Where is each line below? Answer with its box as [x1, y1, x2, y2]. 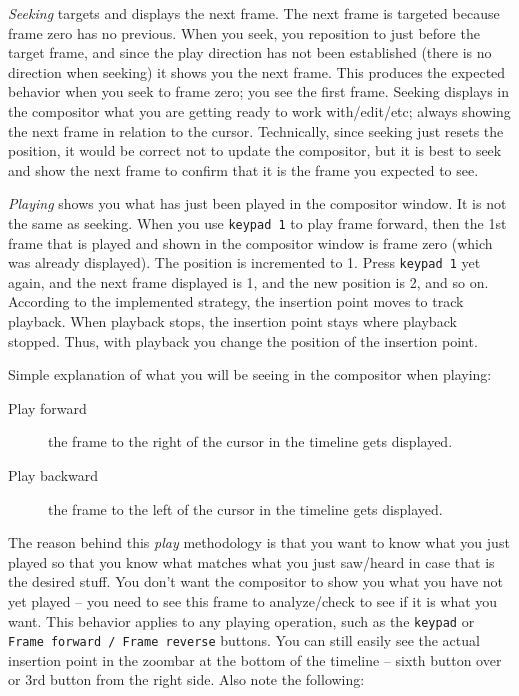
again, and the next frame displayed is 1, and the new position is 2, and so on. [8, 271, 489, 292]
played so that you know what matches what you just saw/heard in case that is [8, 551, 495, 572]
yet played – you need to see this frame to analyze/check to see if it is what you [8, 590, 498, 611]
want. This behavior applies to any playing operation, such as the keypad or [8, 610, 475, 631]
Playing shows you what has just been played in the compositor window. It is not [8, 193, 507, 214]
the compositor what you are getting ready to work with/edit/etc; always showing [8, 100, 511, 121]
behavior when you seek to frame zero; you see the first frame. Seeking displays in [8, 81, 510, 102]
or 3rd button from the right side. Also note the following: [8, 669, 365, 690]
